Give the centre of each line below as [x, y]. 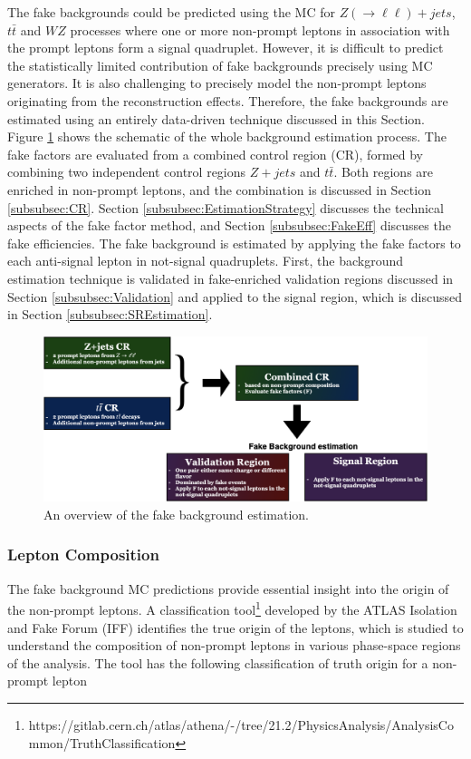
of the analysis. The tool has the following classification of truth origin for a [218, 662]
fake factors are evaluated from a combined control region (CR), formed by [215, 154]
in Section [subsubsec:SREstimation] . [110, 314]
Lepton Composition [83, 555]
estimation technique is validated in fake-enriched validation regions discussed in [231, 278]
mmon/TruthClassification [102, 742]
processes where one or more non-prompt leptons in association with [260, 29]
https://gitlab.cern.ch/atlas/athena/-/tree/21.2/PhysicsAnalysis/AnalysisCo [241, 724]
